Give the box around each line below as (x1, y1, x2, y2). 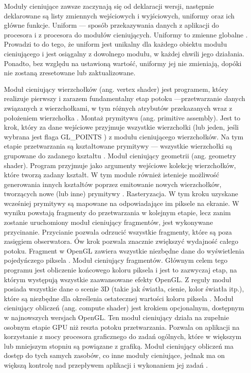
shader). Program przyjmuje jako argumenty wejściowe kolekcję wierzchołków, (4, 160, 236, 170)
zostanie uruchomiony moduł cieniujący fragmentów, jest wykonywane (4, 217, 213, 227)
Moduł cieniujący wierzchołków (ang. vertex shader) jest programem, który (4, 84, 228, 94)
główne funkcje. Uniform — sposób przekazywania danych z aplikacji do (4, 20, 219, 30)
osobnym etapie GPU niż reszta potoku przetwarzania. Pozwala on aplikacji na (4, 322, 240, 332)
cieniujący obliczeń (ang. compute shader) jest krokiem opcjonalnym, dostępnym (4, 303, 244, 313)
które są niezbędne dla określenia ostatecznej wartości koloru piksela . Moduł (4, 293, 233, 303)
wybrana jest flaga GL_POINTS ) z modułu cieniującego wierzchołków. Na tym (4, 131, 244, 141)
